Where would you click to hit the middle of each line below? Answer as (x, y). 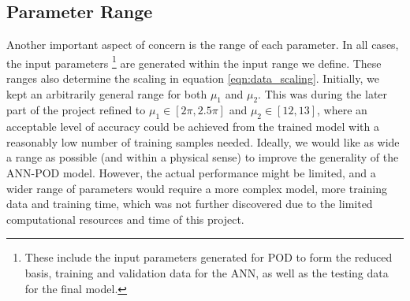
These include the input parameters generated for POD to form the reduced (209, 257)
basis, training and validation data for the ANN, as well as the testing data (207, 272)
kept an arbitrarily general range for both (107, 93)
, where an (342, 110)
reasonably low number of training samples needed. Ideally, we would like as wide (203, 141)
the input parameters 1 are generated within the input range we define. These (194, 61)
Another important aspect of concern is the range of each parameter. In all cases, (203, 45)
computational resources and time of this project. (125, 219)
